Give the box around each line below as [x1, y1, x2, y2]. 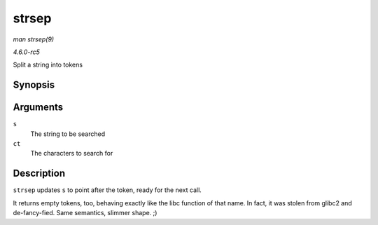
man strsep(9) [13, 35, 55, 43]
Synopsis [13, 79, 55, 91]
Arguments [13, 102, 64, 114]
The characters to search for [30, 149, 113, 158]
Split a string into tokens [13, 60, 83, 69]
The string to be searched [30, 130, 106, 138]
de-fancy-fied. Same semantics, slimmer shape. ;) [13, 209, 157, 217]
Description [13, 168, 66, 179]
